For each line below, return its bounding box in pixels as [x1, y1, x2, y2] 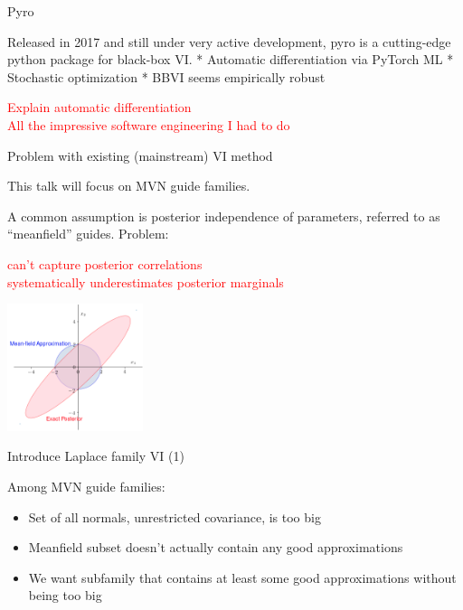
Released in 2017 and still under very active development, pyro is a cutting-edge [7, 32, 451, 51]
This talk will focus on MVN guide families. [7, 176, 250, 195]
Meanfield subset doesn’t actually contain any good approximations [28, 538, 403, 557]
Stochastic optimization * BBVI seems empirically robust [7, 67, 326, 86]
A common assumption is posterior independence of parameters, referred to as [7, 206, 440, 225]
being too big [28, 586, 102, 605]
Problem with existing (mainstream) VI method [7, 145, 273, 164]
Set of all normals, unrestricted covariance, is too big [28, 507, 321, 526]
